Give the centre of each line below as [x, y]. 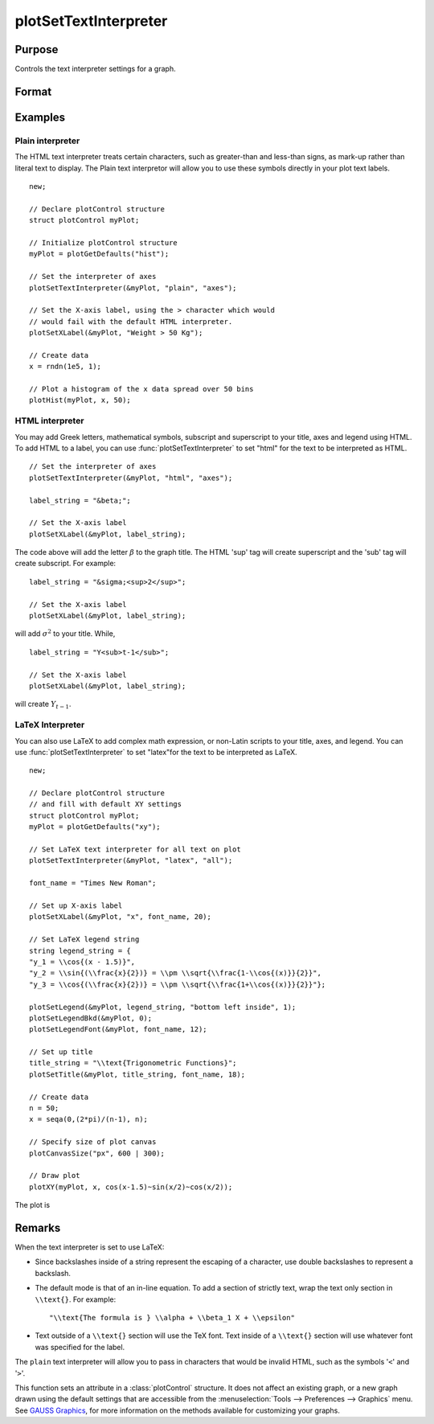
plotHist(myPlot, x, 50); [80, 400]
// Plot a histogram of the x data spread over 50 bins [141, 389]
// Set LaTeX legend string [84, 940]
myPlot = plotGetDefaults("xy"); [95, 827]
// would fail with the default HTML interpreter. [131, 321]
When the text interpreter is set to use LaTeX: [90, 1247]
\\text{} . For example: [76, 1299]
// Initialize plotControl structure [104, 242]
